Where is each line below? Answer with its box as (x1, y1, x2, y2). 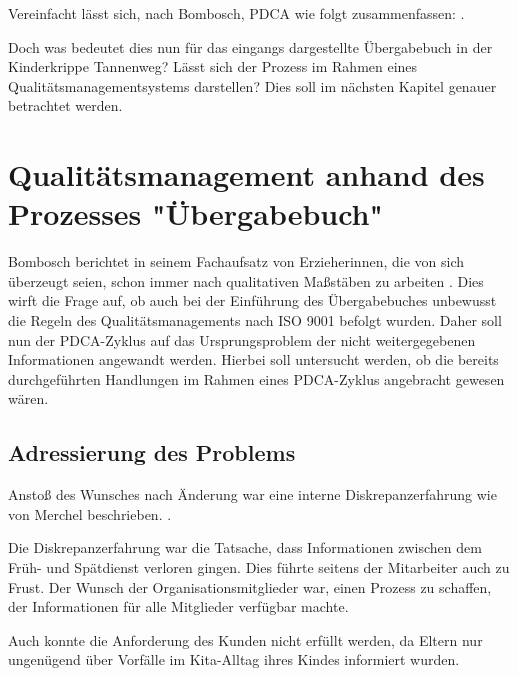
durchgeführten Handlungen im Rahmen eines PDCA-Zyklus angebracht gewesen (8, 368, 505, 389)
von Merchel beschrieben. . (8, 503, 172, 524)
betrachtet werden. (8, 95, 123, 116)
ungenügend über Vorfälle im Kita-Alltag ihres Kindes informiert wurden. (8, 649, 460, 670)
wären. (8, 388, 49, 409)
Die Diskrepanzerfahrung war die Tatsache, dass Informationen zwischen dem (8, 537, 482, 558)
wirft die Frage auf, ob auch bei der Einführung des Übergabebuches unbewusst (8, 290, 497, 311)
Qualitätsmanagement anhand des (8, 154, 485, 195)
